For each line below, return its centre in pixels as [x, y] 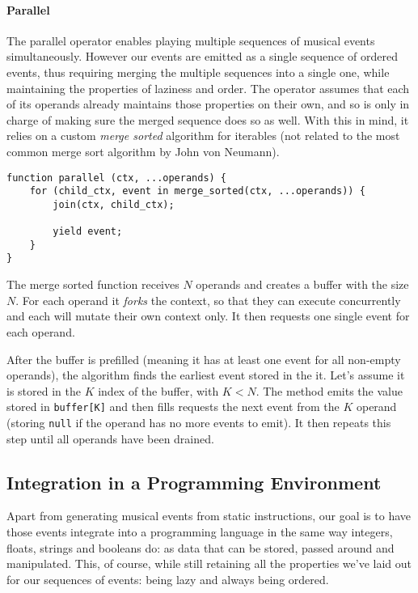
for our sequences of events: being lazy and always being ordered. [168, 579]
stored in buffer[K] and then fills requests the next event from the [173, 407]
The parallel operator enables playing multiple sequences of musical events [191, 40]
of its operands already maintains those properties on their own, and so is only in [208, 104]
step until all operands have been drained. [110, 438]
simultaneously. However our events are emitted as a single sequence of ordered [202, 56]
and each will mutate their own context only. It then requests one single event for [208, 316]
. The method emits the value [329, 390]
